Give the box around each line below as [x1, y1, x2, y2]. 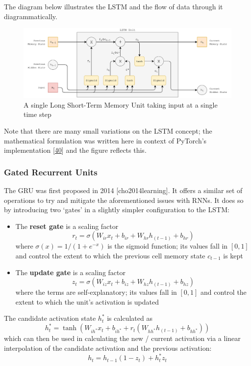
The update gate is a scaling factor [15, 267, 125, 277]
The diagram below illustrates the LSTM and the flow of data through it [4, 1, 223, 11]
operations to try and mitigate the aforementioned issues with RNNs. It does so [4, 195, 244, 205]
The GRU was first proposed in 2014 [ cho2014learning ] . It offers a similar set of [4, 185, 243, 195]
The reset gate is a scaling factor [15, 221, 119, 231]
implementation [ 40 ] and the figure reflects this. [4, 145, 147, 155]
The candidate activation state [4, 313, 96, 323]
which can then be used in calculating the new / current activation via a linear [4, 333, 241, 343]
